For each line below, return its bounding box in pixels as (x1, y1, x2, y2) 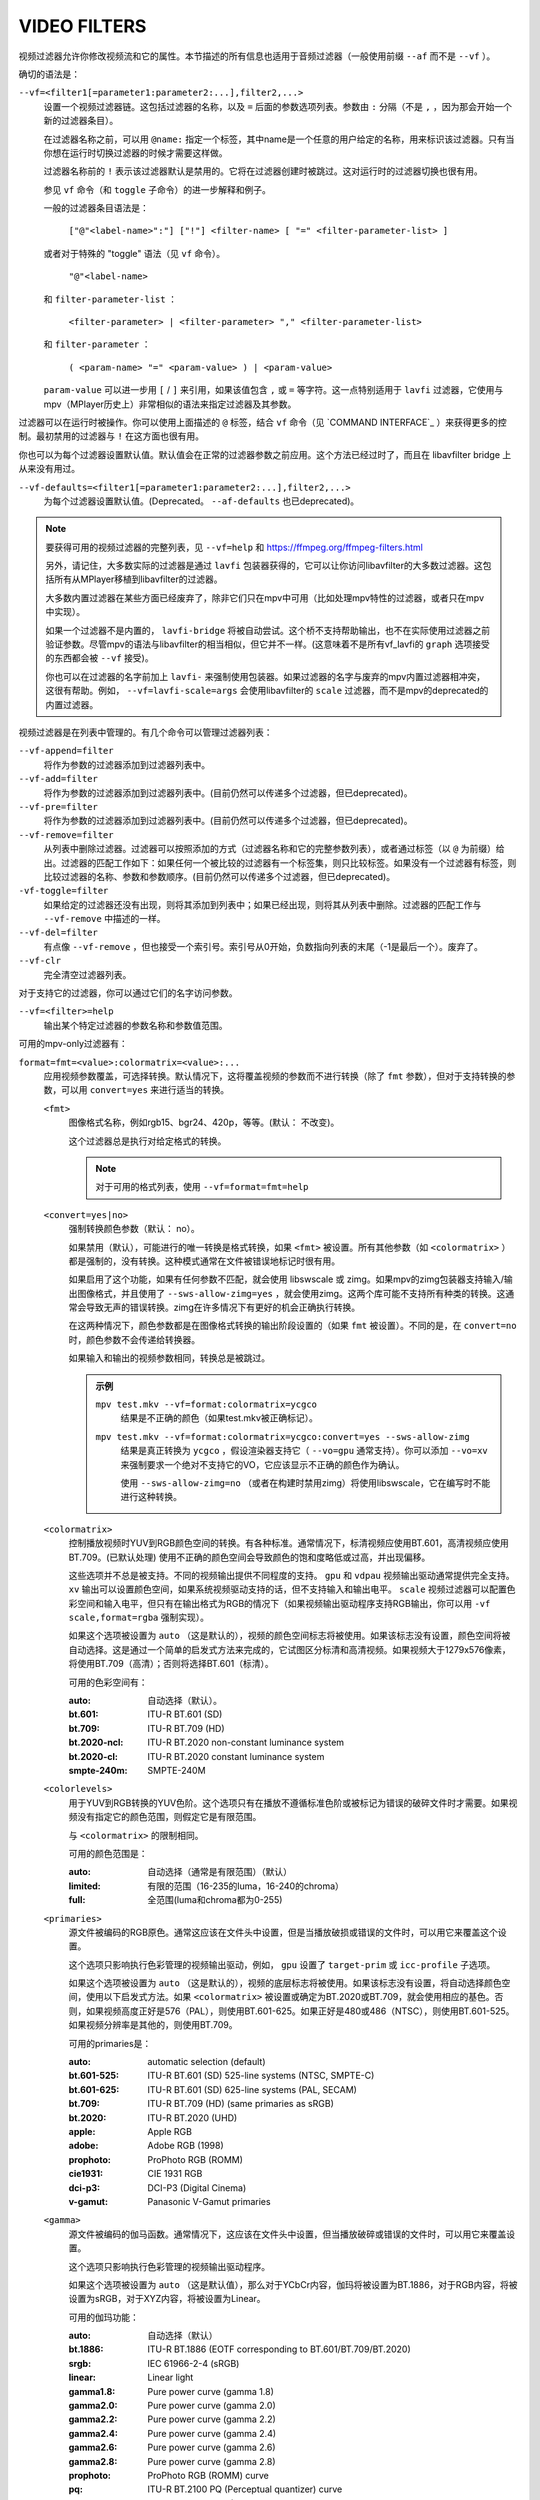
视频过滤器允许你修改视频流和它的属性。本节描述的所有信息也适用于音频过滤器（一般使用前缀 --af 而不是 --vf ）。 (18, 50, 496, 62)
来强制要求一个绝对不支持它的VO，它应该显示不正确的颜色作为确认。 (120, 1458, 405, 1470)
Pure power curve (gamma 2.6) (147, 2441, 276, 2454)
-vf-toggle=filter (18, 885, 109, 897)
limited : (68, 1880, 102, 1892)
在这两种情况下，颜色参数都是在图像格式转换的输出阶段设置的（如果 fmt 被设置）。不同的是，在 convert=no (68, 1320, 517, 1332)
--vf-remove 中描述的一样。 (43, 913, 166, 925)
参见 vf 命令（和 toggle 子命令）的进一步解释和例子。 (43, 183, 272, 195)
